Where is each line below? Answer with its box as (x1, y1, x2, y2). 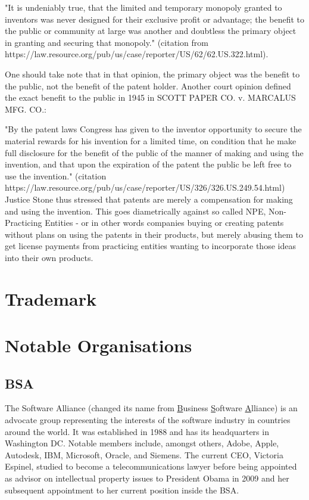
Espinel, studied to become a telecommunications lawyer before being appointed (5, 460, 297, 473)
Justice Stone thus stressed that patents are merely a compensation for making (5, 192, 293, 205)
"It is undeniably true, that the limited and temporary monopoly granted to (5, 1, 282, 13)
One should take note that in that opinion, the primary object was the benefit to (5, 67, 300, 80)
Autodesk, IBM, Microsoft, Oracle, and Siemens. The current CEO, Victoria (5, 448, 283, 461)
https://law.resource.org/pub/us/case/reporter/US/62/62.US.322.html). (5, 48, 269, 60)
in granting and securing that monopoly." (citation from (5, 36, 208, 48)
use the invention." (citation (5, 169, 107, 182)
